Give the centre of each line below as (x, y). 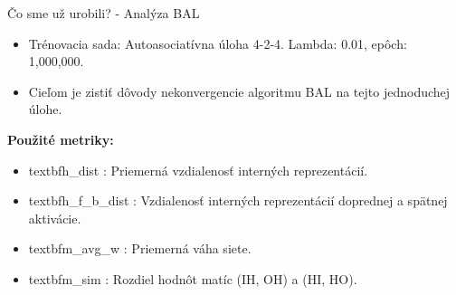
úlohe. (45, 109)
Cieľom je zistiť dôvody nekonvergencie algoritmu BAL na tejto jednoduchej (239, 91)
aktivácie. (55, 218)
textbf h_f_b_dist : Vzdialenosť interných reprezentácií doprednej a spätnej (238, 200)
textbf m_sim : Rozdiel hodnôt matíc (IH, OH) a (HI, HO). (193, 278)
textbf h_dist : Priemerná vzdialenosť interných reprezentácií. (198, 170)
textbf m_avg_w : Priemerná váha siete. (140, 248)
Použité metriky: (61, 139)
